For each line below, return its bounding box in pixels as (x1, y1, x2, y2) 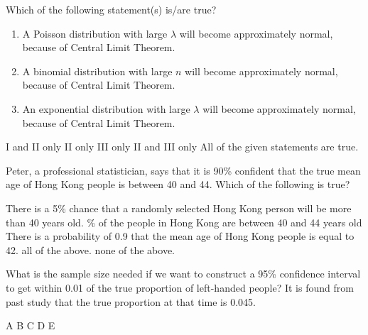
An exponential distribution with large (22, 101, 190, 116)
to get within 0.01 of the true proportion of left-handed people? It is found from (6, 280, 354, 295)
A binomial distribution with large (22, 63, 173, 78)
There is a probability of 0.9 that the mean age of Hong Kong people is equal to (6, 229, 355, 243)
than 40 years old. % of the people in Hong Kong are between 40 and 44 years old (6, 214, 362, 229)
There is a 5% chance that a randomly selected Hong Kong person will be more (6, 200, 352, 215)
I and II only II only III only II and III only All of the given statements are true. (6, 139, 359, 154)
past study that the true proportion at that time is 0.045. (6, 294, 256, 309)
